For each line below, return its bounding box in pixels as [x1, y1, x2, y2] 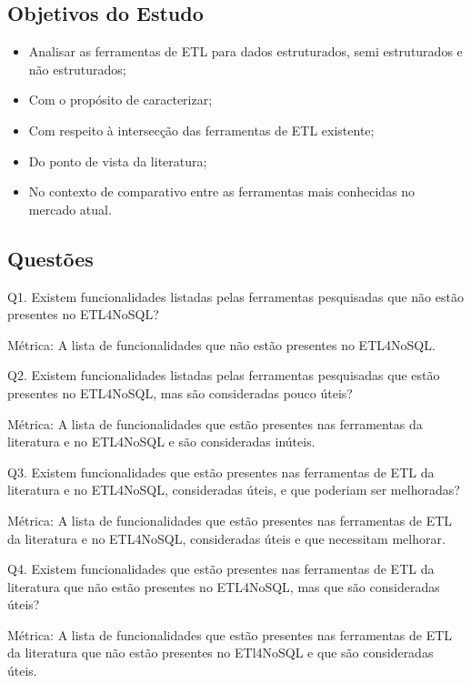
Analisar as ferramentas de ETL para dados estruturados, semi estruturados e [28, 42, 463, 61]
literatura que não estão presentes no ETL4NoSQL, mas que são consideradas [7, 577, 440, 596]
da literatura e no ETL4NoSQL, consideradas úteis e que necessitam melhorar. [7, 528, 446, 547]
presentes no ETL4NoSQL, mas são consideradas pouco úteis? [7, 383, 353, 402]
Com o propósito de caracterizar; [28, 90, 213, 109]
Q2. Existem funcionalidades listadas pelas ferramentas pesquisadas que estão [7, 366, 440, 385]
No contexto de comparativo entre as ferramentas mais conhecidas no [28, 182, 416, 201]
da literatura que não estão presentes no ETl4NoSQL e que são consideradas [7, 643, 434, 662]
